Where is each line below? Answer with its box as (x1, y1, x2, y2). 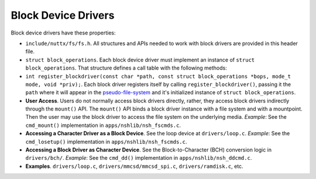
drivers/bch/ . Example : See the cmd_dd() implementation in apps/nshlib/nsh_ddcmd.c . (25, 154, 252, 161)
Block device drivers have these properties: (11, 29, 116, 36)
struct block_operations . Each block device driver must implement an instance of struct (25, 56, 255, 63)
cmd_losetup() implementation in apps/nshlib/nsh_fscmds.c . (25, 138, 187, 145)
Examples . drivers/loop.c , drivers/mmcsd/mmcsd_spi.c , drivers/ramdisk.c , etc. (25, 163, 243, 170)
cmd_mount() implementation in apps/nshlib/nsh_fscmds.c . (25, 122, 181, 129)
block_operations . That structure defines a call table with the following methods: (25, 64, 228, 71)
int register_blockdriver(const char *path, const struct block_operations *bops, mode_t (25, 73, 291, 80)
